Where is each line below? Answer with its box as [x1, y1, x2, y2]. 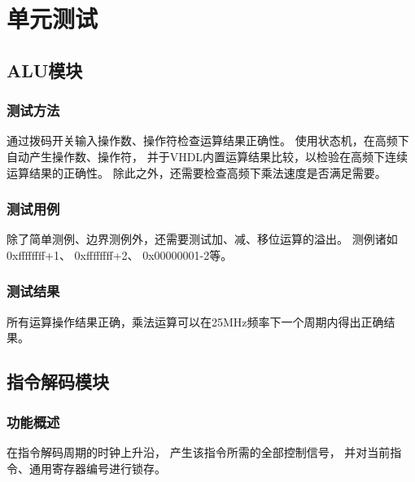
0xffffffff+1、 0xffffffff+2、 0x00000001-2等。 [7, 246, 233, 263]
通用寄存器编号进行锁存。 [28, 459, 166, 476]
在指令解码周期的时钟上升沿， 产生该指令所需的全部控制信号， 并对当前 [7, 443, 391, 460]
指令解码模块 [7, 369, 109, 394]
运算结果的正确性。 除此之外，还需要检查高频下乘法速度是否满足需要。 [7, 164, 387, 181]
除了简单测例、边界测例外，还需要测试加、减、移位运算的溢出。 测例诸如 [7, 230, 398, 248]
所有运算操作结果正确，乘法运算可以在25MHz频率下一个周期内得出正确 [7, 313, 384, 330]
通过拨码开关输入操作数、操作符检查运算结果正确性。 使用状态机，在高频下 [7, 132, 409, 149]
